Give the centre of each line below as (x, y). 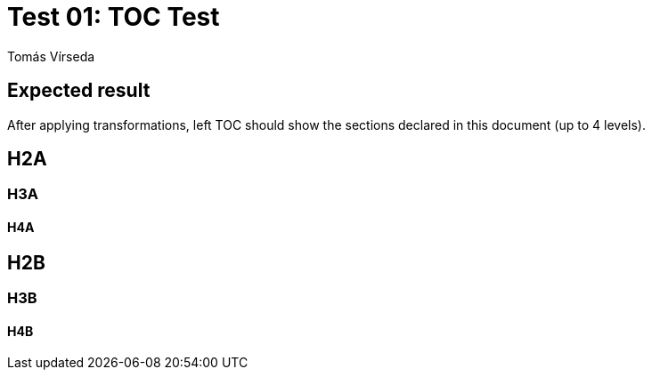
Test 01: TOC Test (114, 17)
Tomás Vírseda (51, 56)
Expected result (79, 91)
